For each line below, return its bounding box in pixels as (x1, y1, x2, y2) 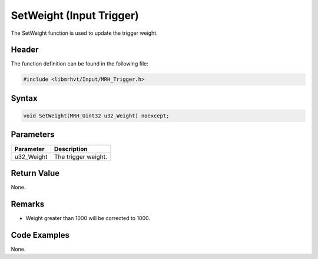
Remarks (11, 199, 45, 209)
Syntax (11, 93, 38, 103)
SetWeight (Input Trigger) (11, 9, 140, 22)
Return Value (11, 168, 60, 178)
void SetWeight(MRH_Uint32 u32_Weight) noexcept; (23, 113, 170, 119)
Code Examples (11, 230, 70, 240)
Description (54, 145, 88, 153)
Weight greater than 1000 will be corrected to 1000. (25, 214, 150, 221)
